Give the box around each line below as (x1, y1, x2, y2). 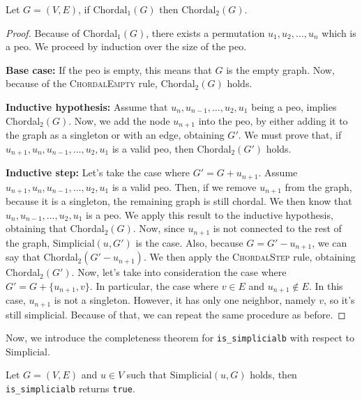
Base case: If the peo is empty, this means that (6, 62, 212, 77)
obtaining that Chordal (6, 221, 105, 236)
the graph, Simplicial (6, 235, 95, 249)
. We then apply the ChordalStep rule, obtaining (143, 249, 356, 264)
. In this (308, 278, 343, 293)
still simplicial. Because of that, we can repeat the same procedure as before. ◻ (6, 307, 346, 321)
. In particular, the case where (89, 278, 218, 293)
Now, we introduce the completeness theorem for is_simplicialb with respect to (6, 330, 354, 345)
